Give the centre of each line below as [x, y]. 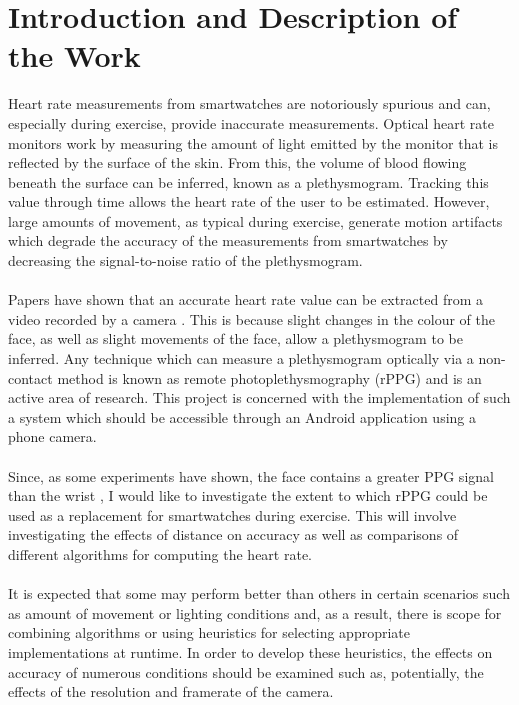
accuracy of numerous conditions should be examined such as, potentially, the [246, 671]
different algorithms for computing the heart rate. [160, 553]
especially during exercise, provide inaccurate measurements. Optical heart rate [251, 122]
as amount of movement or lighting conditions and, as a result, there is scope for [255, 612]
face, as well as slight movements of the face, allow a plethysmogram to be [235, 338]
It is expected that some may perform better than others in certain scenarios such [259, 593]
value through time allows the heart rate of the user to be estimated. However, [249, 201]
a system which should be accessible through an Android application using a [242, 416]
